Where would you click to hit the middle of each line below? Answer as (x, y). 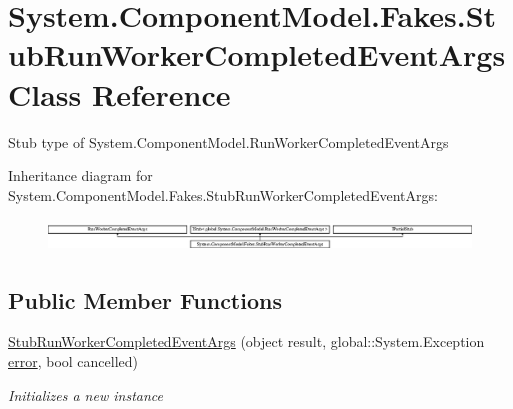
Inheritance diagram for (80, 175)
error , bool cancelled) (73, 360)
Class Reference (119, 93)
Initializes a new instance (85, 394)
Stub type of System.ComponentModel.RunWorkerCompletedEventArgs (228, 141)
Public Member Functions (145, 299)
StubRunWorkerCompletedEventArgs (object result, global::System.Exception (246, 341)
